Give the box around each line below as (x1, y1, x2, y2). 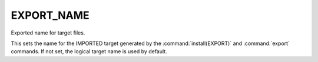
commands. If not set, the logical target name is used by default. (11, 48, 167, 55)
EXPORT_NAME (11, 9, 90, 22)
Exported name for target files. (11, 29, 85, 36)
